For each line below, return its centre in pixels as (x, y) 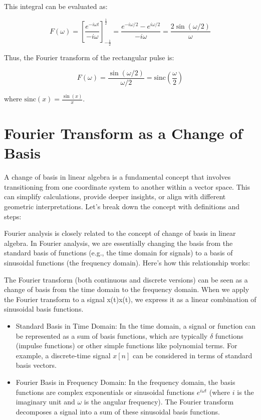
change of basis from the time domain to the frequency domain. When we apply (127, 289)
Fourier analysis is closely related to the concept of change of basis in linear (120, 233)
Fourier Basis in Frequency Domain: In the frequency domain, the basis (125, 382)
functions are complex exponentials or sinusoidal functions (105, 392)
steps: (13, 216)
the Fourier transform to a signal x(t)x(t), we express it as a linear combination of (130, 299)
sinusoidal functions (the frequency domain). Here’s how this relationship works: (127, 263)
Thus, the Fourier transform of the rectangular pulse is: (89, 57)
